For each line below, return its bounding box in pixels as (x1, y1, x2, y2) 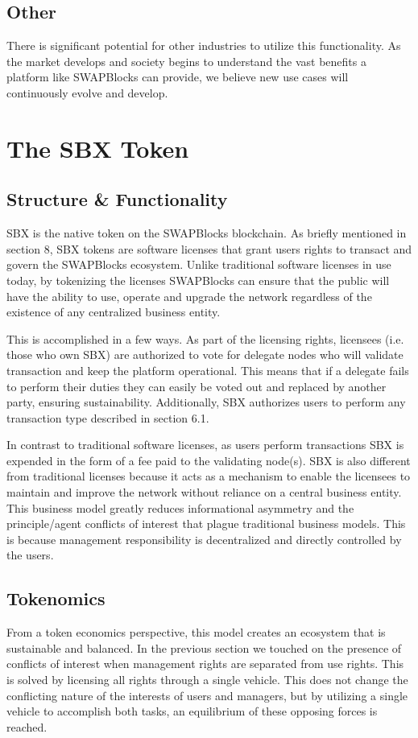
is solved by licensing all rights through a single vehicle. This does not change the (6, 671, 408, 688)
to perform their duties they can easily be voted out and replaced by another (6, 377, 387, 394)
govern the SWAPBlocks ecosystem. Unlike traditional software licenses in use (6, 256, 391, 273)
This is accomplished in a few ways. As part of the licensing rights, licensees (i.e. (6, 330, 404, 347)
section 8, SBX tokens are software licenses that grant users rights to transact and (6, 240, 412, 257)
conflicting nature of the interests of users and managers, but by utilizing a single (6, 686, 408, 703)
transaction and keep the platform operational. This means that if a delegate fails (6, 361, 409, 378)
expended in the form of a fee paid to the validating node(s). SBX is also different (6, 451, 411, 468)
